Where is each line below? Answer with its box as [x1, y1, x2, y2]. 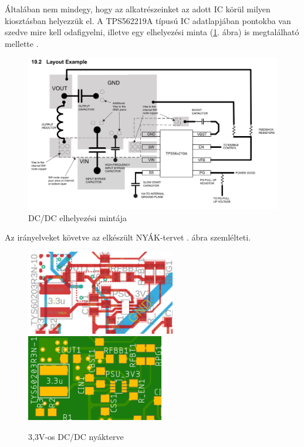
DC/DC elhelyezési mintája [28, 211, 127, 223]
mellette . [5, 37, 39, 49]
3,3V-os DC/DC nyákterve [28, 430, 124, 442]
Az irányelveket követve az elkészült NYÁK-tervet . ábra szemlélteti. [5, 231, 251, 243]
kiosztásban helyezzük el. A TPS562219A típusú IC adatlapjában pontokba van [5, 14, 291, 26]
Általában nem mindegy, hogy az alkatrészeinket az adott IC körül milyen [5, 3, 271, 15]
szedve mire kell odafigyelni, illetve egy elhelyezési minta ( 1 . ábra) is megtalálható [5, 26, 299, 38]
